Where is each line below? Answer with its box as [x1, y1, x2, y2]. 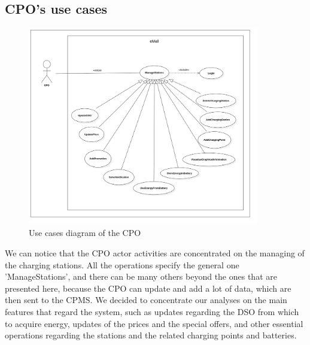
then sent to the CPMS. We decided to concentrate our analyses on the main [5, 293, 287, 306]
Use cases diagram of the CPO [29, 226, 141, 239]
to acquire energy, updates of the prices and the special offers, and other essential [5, 317, 303, 329]
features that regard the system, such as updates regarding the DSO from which [5, 305, 299, 317]
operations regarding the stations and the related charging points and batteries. [5, 329, 297, 341]
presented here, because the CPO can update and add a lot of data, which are [5, 282, 291, 294]
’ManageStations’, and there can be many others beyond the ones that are [5, 270, 277, 283]
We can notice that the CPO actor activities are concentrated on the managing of [5, 246, 305, 259]
